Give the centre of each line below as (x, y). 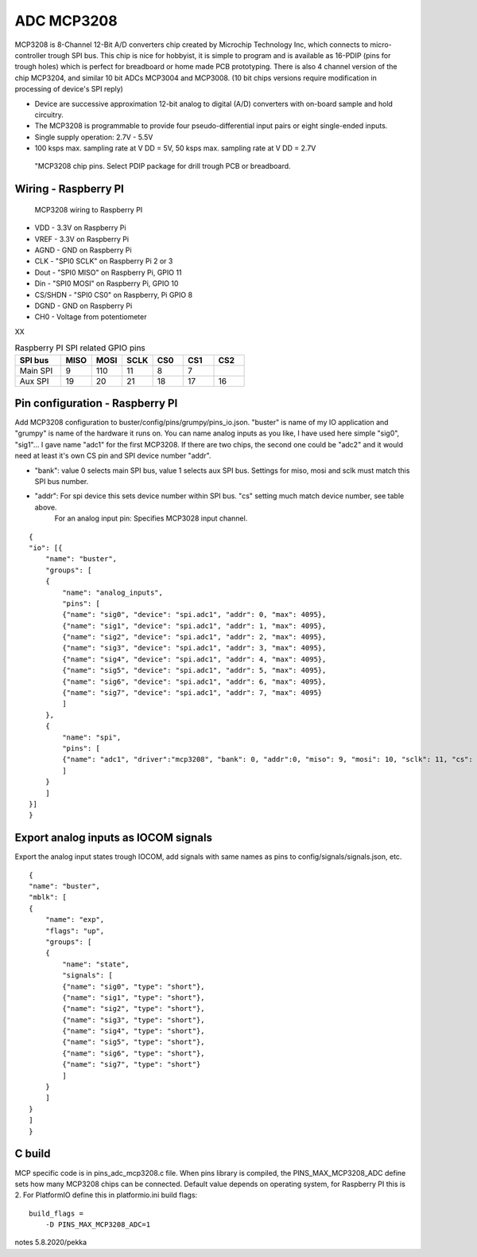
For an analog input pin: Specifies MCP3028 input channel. (151, 518)
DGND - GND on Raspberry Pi (83, 306)
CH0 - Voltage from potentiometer (91, 317)
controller (31, 55)
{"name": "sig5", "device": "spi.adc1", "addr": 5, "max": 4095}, (194, 670)
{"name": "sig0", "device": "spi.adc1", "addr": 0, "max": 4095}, (194, 615)
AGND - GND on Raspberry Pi (83, 250)
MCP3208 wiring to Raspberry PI (89, 209)
